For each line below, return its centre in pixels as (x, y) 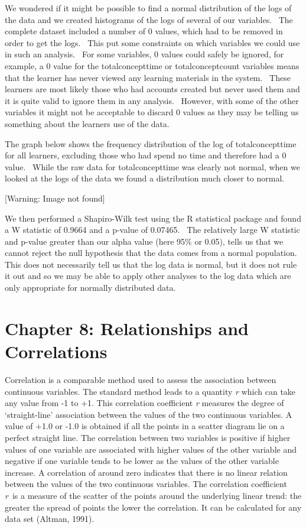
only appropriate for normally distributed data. (90, 288)
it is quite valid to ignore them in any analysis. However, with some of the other (152, 100)
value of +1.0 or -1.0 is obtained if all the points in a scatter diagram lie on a (145, 426)
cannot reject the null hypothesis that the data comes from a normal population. (151, 253)
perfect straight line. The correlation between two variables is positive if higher (148, 437)
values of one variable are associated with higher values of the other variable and (151, 449)
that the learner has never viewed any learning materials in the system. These (148, 77)
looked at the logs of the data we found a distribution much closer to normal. (145, 178)
